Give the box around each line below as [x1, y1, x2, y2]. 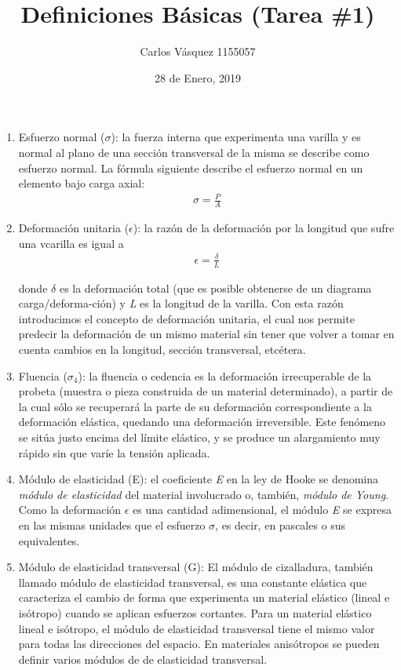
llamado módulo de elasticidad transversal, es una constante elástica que [18, 574, 367, 590]
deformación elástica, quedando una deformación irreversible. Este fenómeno [18, 413, 386, 430]
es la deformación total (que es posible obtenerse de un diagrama [59, 279, 372, 296]
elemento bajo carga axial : [18, 175, 145, 191]
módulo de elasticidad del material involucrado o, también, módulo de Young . [18, 486, 389, 502]
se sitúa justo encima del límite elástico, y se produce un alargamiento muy [18, 428, 381, 445]
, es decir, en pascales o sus [215, 516, 346, 533]
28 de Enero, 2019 [155, 69, 241, 86]
